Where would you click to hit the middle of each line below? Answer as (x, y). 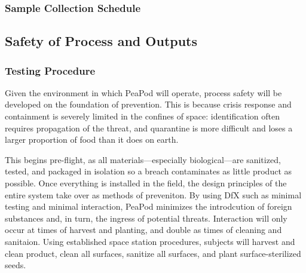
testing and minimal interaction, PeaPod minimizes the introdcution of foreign (149, 206)
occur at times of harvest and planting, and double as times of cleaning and (143, 230)
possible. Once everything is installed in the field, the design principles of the (146, 183)
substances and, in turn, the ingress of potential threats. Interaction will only (146, 218)
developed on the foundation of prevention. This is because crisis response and (148, 104)
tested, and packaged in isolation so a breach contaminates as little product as (149, 171)
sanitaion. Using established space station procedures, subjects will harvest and (150, 241)
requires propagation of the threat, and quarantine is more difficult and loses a (149, 128)
